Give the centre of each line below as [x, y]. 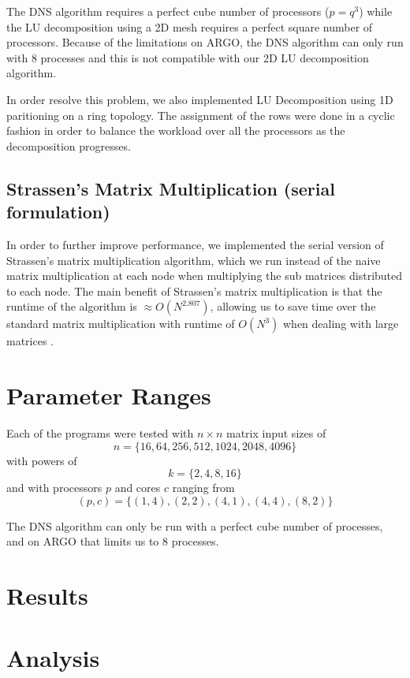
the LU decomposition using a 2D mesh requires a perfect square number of [190, 26]
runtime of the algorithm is [72, 306]
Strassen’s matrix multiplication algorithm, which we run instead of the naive [194, 260]
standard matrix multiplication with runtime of [121, 324]
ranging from [203, 488]
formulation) [58, 212]
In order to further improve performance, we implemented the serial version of [195, 244]
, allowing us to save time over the [293, 306]
